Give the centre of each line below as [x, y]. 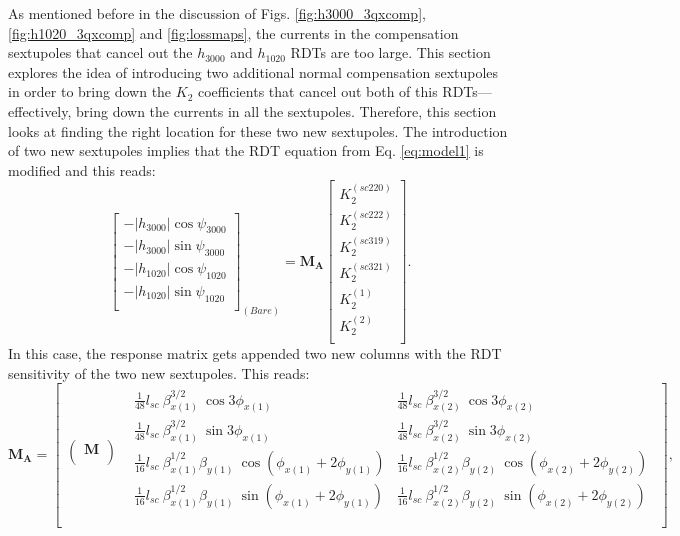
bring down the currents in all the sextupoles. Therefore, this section [286, 110]
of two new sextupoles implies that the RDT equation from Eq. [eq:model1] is [246, 150]
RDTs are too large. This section [390, 52]
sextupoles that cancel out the [100, 52]
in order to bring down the [90, 91]
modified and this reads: [82, 169]
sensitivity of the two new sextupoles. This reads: [159, 372]
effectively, [40, 110]
